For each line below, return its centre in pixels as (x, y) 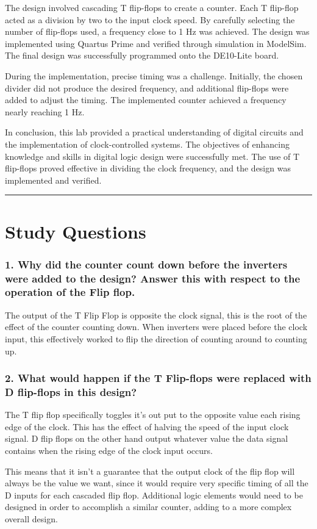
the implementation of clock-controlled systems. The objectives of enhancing (147, 144)
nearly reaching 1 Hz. (45, 111)
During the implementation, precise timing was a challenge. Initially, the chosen (154, 75)
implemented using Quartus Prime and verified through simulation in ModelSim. (156, 43)
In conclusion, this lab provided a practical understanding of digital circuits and (154, 132)
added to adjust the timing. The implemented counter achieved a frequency (146, 100)
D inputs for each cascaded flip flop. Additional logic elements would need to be (154, 495)
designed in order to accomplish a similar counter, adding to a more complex (148, 507)
